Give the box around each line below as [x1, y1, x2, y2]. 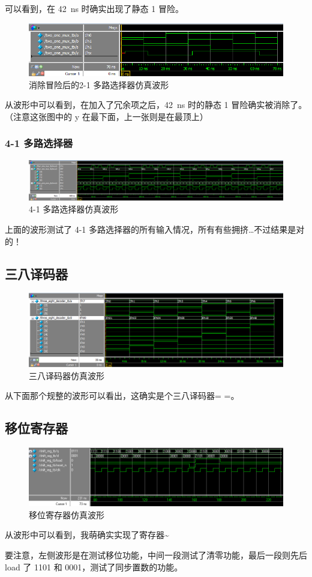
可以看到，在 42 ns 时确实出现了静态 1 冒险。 [5, 2, 184, 14]
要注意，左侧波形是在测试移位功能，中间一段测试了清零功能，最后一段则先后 [5, 548, 307, 561]
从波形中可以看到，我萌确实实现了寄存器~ [5, 528, 169, 541]
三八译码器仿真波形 [29, 369, 104, 381]
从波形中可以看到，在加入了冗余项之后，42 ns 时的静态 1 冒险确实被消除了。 [5, 98, 307, 111]
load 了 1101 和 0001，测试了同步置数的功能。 [5, 560, 183, 573]
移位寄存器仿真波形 [29, 508, 104, 521]
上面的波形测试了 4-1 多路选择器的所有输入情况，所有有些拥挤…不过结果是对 [5, 223, 305, 236]
